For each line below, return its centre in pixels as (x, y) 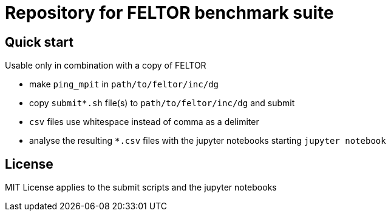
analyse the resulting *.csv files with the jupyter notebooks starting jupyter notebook (208, 141)
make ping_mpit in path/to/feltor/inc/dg (124, 84)
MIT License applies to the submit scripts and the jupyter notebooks (141, 187)
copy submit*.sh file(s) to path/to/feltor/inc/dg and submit (162, 103)
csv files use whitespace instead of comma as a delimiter (144, 122)
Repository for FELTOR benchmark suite (169, 13)
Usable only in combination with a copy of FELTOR (106, 66)
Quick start (39, 42)
